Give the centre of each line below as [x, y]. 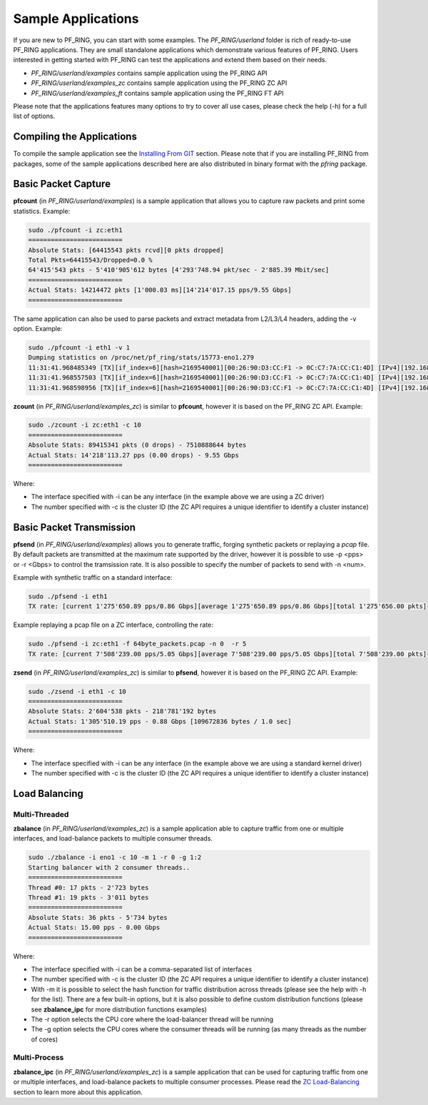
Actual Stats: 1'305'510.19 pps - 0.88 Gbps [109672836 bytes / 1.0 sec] [160, 721]
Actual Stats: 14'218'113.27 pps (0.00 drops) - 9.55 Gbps [133, 455]
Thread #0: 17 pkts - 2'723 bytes [88, 887]
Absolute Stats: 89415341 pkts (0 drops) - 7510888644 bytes [137, 445]
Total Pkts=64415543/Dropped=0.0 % [90, 260]
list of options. [34, 116]
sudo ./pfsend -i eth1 [68, 596]
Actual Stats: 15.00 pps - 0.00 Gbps [94, 928]
